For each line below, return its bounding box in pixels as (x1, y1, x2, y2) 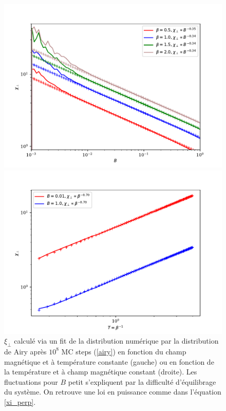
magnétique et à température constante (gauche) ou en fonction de (4, 356, 214, 367)
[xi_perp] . (4, 396, 36, 407)
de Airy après (4, 346, 47, 356)
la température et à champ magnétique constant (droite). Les (4, 366, 197, 377)
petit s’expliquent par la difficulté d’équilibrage (68, 376, 216, 387)
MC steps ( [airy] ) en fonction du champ (61, 346, 186, 356)
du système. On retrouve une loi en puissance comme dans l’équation (4, 386, 221, 397)
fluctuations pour (4, 376, 58, 387)
